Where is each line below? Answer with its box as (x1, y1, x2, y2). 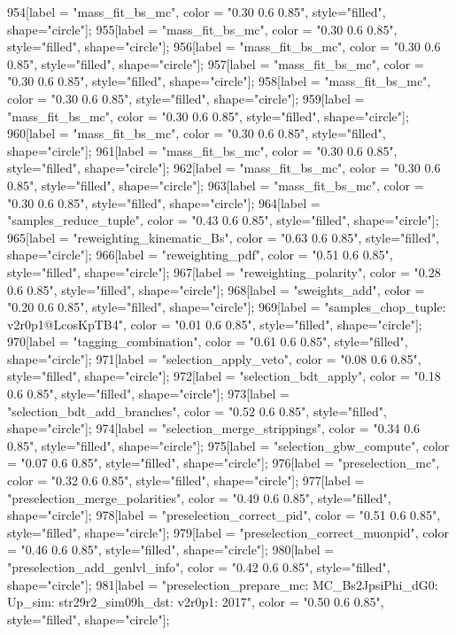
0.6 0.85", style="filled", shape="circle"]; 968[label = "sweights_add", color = (7, 280, 425, 298)
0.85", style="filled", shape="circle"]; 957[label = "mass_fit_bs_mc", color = (7, 54, 424, 73)
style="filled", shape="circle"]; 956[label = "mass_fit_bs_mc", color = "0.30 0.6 (7, 37, 441, 56)
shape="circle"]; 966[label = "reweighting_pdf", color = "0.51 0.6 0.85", (7, 245, 393, 264)
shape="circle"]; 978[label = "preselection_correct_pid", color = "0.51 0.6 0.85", (7, 506, 441, 524)
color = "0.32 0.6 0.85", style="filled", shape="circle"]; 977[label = (7, 471, 365, 490)
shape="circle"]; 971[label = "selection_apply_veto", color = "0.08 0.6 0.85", (7, 349, 421, 368)
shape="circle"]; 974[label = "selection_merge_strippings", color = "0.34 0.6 (7, 419, 421, 438)
